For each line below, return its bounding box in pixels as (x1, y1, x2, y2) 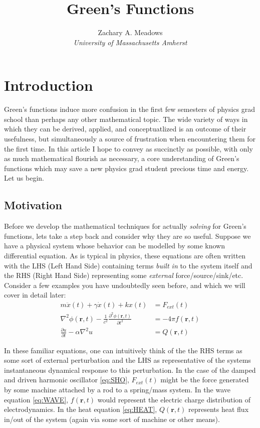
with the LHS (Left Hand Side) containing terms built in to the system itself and (4, 260, 252, 270)
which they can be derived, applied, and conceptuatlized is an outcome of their (4, 123, 246, 134)
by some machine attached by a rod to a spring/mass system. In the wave (4, 384, 230, 395)
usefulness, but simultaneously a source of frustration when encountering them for (4, 133, 256, 144)
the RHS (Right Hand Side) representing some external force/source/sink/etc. (4, 270, 243, 280)
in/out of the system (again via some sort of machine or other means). (4, 413, 220, 424)
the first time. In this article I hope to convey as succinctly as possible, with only (4, 143, 253, 154)
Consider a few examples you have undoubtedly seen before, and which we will (4, 279, 245, 290)
